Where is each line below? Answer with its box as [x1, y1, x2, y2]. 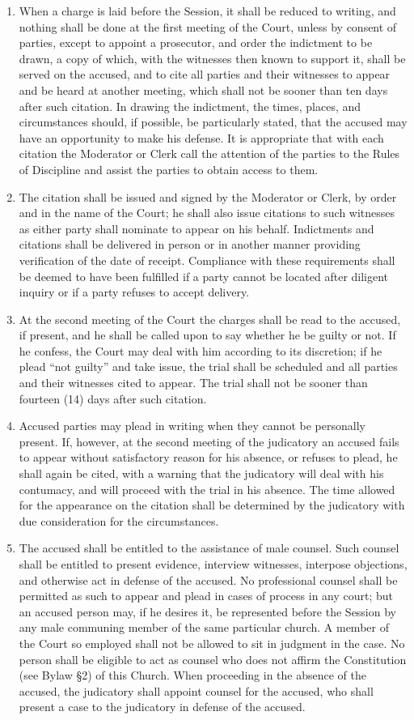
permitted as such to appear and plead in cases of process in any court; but [19, 587, 394, 604]
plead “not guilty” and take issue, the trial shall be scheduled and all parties [19, 358, 398, 375]
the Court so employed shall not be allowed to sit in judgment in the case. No [19, 634, 405, 651]
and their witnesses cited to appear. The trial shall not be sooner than [19, 374, 368, 391]
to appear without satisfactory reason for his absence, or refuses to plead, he [19, 449, 398, 466]
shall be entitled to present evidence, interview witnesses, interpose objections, [19, 556, 408, 572]
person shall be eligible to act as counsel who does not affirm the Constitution [19, 650, 407, 667]
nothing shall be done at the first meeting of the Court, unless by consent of [19, 18, 397, 35]
